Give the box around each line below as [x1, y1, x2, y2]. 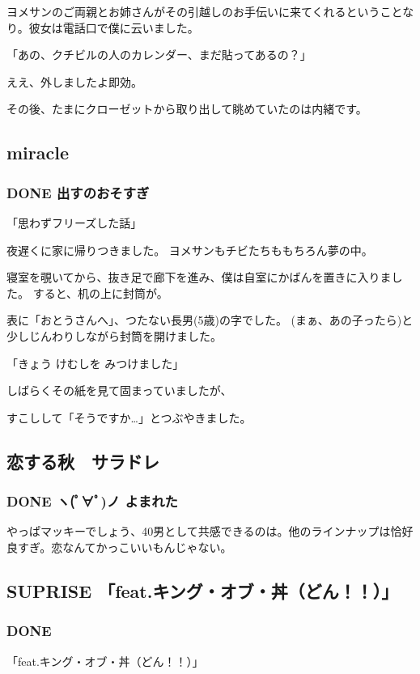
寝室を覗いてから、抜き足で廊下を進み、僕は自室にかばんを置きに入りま [6, 269, 392, 286]
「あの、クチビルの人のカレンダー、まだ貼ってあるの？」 [6, 46, 312, 63]
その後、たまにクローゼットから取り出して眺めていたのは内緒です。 [6, 100, 367, 117]
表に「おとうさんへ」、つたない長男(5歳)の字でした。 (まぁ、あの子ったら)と [6, 312, 414, 329]
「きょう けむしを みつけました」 [6, 354, 185, 371]
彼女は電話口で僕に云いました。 [28, 19, 199, 36]
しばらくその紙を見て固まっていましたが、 [6, 382, 232, 399]
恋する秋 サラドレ [6, 448, 159, 473]
